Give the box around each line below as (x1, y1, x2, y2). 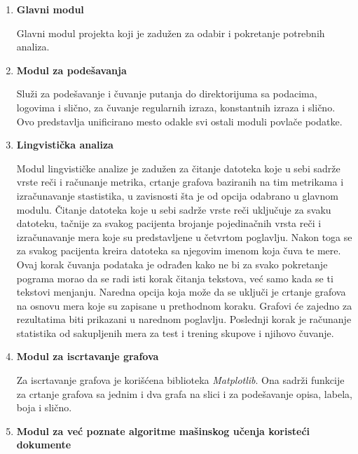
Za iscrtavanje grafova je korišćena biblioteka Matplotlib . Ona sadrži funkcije (16, 373, 345, 387)
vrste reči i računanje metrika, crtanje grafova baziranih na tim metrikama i (16, 174, 344, 189)
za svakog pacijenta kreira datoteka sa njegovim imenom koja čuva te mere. (16, 243, 341, 258)
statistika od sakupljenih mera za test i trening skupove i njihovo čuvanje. (16, 325, 334, 340)
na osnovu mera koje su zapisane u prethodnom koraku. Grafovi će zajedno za (16, 298, 352, 312)
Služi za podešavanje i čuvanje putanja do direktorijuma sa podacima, (16, 86, 317, 101)
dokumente (16, 437, 71, 452)
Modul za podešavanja (16, 62, 127, 77)
